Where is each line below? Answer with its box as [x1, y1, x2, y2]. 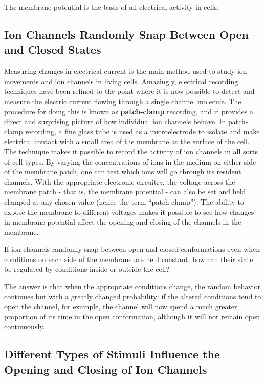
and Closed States [4, 42, 101, 57]
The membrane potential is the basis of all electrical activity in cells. [4, 2, 219, 12]
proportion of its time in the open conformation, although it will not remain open [4, 311, 260, 322]
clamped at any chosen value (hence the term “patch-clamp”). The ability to [4, 196, 245, 207]
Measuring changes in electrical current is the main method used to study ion [4, 66, 247, 76]
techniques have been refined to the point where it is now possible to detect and [4, 86, 255, 96]
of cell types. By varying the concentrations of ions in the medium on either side [4, 156, 256, 167]
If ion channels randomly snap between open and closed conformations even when [4, 244, 260, 254]
